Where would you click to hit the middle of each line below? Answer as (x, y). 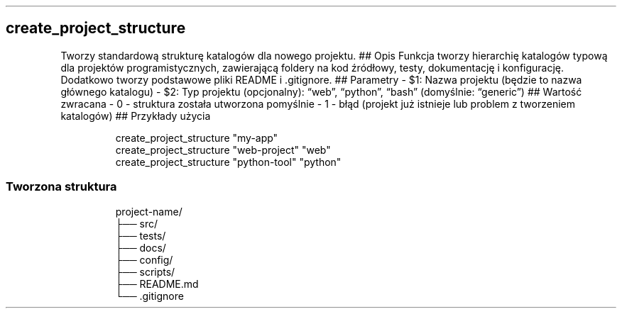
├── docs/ (141, 247)
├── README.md (157, 284)
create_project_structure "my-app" (197, 138)
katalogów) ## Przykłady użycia (136, 116)
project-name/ (149, 211)
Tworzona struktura (61, 187)
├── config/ (144, 259)
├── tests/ (141, 235)
